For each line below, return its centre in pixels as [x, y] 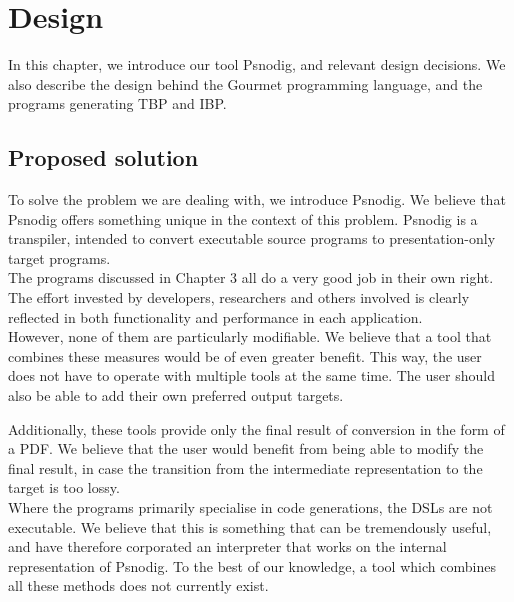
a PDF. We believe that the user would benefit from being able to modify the [246, 448]
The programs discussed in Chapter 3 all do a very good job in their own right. [251, 277]
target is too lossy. [64, 487]
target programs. [59, 257]
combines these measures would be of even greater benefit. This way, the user [245, 355]
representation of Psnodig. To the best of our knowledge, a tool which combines [252, 565]
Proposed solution [103, 157]
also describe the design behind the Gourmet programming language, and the [245, 83]
